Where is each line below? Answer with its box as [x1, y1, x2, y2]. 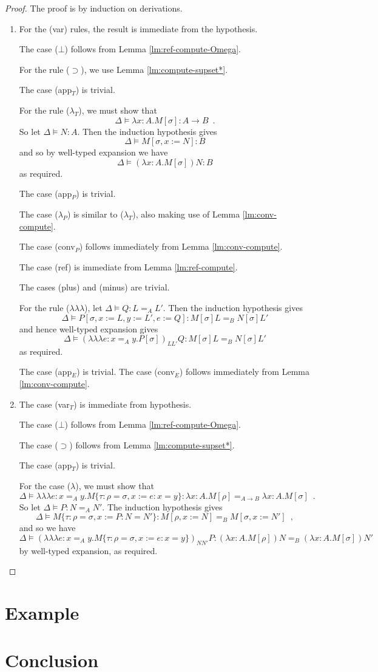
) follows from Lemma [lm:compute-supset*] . [69, 438, 235, 451]
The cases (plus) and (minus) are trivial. [19, 281, 170, 293]
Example [5, 600, 79, 625]
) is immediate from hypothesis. [73, 397, 192, 410]
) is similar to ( [67, 207, 124, 220]
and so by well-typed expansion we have [19, 146, 168, 159]
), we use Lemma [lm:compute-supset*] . [81, 63, 228, 75]
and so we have [19, 521, 76, 534]
